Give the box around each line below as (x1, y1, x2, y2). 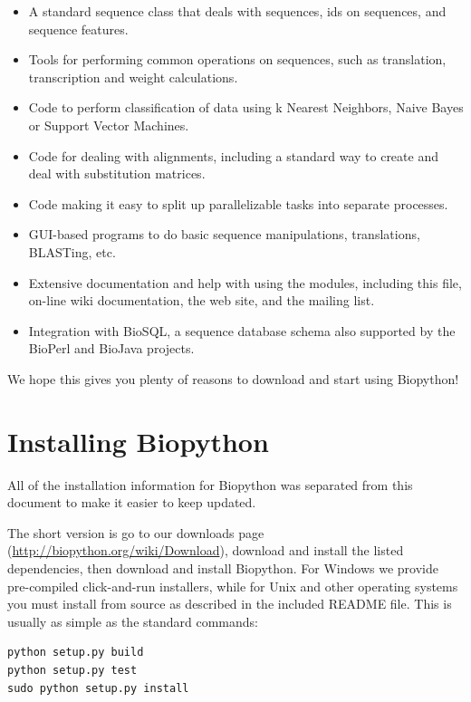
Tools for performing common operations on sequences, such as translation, (28, 50, 447, 69)
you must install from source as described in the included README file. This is (7, 594, 452, 613)
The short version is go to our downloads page (7, 523, 264, 542)
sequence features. (28, 19, 129, 38)
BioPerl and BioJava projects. (28, 339, 195, 358)
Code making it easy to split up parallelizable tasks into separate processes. (28, 194, 448, 213)
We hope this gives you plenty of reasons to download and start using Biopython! (7, 369, 459, 388)
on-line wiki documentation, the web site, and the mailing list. (28, 291, 375, 310)
